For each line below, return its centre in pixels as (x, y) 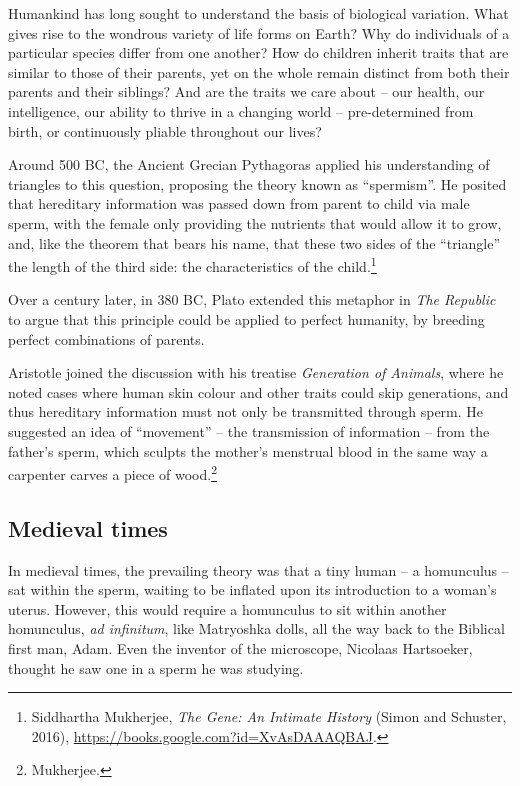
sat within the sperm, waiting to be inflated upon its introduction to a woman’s (252, 589)
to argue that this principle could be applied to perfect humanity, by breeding (246, 318)
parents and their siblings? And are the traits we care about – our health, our (246, 91)
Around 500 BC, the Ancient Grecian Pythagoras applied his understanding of (249, 164)
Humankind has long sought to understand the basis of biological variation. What (258, 13)
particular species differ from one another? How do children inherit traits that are (258, 52)
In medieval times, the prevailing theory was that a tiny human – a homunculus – (258, 569)
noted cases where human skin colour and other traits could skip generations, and (258, 391)
